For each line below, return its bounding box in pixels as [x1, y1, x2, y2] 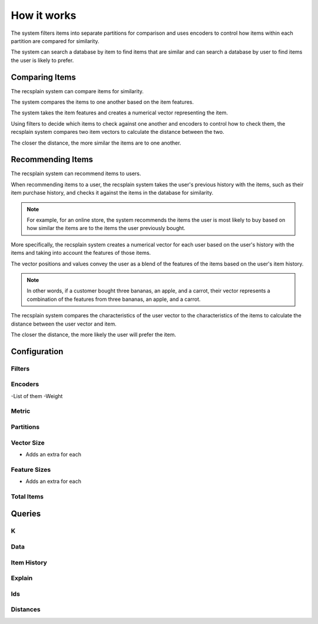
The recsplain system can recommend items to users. [11, 170, 141, 177]
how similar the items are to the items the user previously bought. [26, 225, 185, 232]
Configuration [11, 346, 64, 356]
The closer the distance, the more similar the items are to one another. [11, 139, 181, 146]
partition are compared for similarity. [11, 37, 100, 44]
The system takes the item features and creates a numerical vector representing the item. [11, 109, 228, 116]
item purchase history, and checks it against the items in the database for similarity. [11, 189, 214, 196]
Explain [11, 574, 33, 582]
